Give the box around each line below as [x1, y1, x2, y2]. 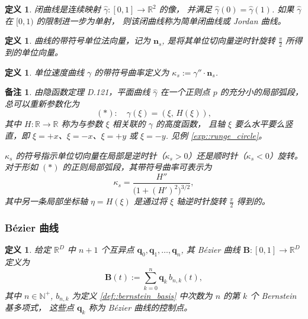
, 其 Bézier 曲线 [181, 243, 240, 256]
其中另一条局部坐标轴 [5, 195, 88, 207]
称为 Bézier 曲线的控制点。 [88, 301, 192, 314]
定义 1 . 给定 [5, 243, 51, 256]
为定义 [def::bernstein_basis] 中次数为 [72, 289, 213, 301]
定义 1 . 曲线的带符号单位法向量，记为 [5, 34, 150, 47]
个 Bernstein [250, 289, 297, 301]
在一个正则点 [160, 86, 210, 98]
